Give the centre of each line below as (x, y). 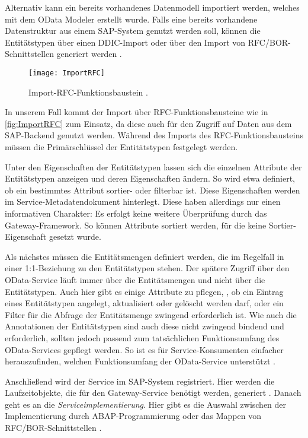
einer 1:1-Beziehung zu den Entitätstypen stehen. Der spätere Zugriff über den (147, 268)
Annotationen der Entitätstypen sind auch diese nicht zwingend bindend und (145, 326)
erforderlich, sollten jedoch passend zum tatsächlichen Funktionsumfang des (142, 337)
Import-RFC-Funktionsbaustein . (88, 92)
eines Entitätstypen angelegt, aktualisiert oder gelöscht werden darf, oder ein (144, 303)
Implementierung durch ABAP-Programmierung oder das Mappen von (133, 416)
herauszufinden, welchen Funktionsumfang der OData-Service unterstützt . (140, 361)
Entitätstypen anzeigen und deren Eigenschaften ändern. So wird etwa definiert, (150, 178)
